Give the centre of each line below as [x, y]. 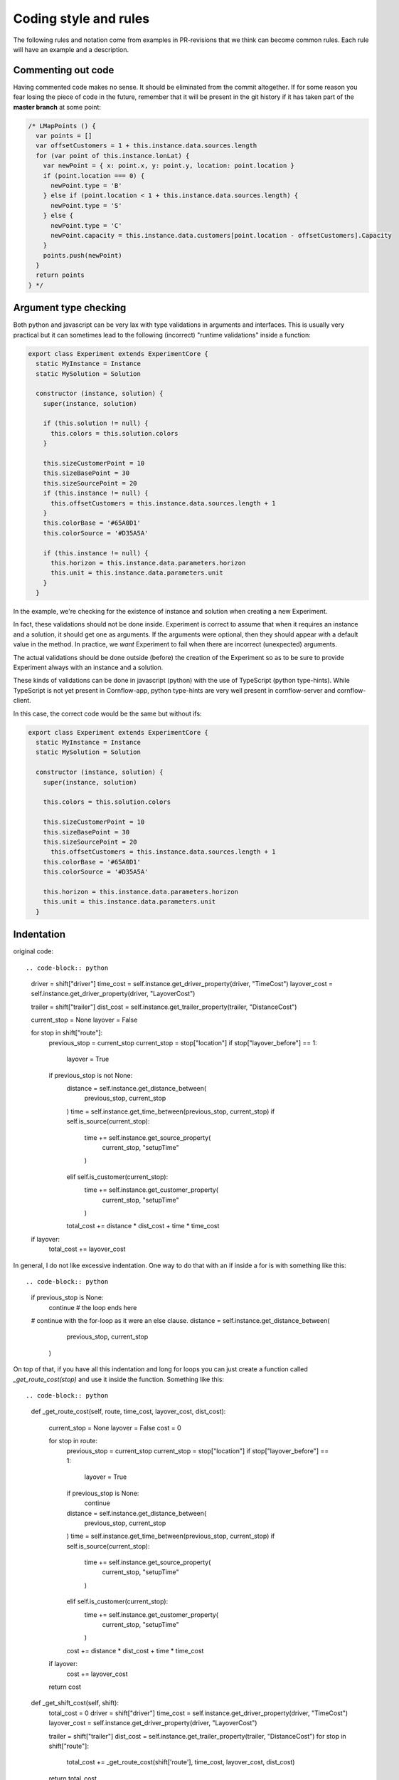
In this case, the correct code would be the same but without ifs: [107, 713]
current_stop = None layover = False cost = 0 [115, 1428]
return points [60, 275]
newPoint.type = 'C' [86, 225]
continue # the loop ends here [93, 1307]
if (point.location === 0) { [94, 176]
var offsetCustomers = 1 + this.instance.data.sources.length [147, 146]
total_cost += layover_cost [87, 1249]
